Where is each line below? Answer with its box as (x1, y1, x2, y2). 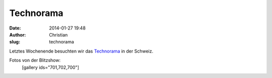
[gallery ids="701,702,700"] (22, 64, 79, 70)
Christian (49, 31, 68, 37)
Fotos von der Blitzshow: (9, 57, 60, 63)
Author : (9, 31, 26, 37)
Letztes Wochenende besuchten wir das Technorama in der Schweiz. (9, 48, 154, 54)
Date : (9, 25, 21, 31)
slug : (9, 39, 20, 45)
